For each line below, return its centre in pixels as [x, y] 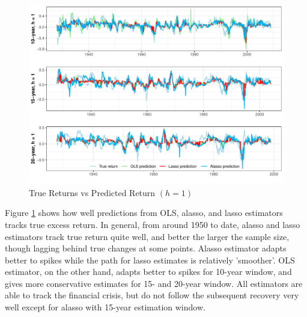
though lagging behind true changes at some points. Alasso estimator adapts [146, 248]
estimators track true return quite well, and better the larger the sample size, [147, 236]
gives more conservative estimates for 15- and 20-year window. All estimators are [154, 283]
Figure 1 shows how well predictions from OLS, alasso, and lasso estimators [144, 213]
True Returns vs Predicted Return [92, 192]
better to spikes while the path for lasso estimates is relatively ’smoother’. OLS [150, 260]
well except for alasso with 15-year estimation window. [105, 307]
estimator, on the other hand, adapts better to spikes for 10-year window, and [148, 272]
